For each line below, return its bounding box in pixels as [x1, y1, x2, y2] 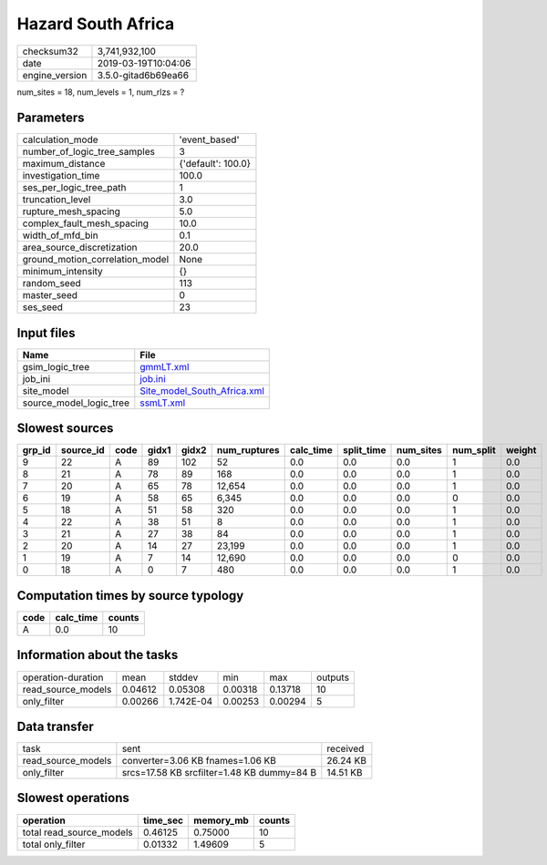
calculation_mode [22, 133, 99, 146]
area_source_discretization [22, 242, 138, 254]
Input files [16, 324, 77, 341]
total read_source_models [22, 826, 134, 839]
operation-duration [22, 671, 104, 684]
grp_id [22, 444, 51, 457]
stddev [169, 671, 199, 684]
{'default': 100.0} [179, 158, 251, 170]
